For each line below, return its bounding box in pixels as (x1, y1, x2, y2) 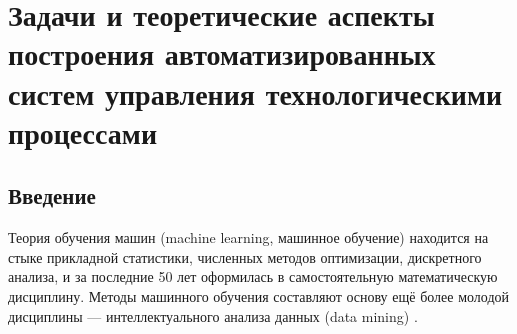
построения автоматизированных (8, 33, 436, 74)
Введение (8, 180, 96, 211)
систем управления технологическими (8, 72, 503, 113)
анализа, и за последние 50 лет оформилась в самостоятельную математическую (8, 266, 498, 287)
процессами (8, 111, 158, 152)
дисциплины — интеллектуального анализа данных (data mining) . (8, 305, 418, 326)
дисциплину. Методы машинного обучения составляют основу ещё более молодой (8, 285, 510, 306)
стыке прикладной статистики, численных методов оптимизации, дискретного (8, 246, 482, 267)
